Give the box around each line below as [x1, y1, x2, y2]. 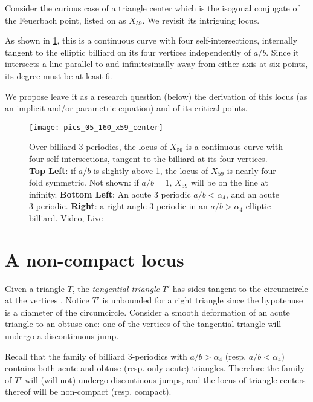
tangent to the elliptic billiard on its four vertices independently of [5, 45, 251, 58]
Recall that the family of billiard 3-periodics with [5, 349, 187, 362]
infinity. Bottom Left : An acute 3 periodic [29, 187, 191, 200]
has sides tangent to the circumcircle [172, 282, 308, 294]
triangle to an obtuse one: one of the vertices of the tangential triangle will [5, 317, 282, 330]
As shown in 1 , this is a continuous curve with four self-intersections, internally [5, 34, 298, 47]
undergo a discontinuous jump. [5, 329, 119, 342]
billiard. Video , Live [29, 211, 103, 224]
